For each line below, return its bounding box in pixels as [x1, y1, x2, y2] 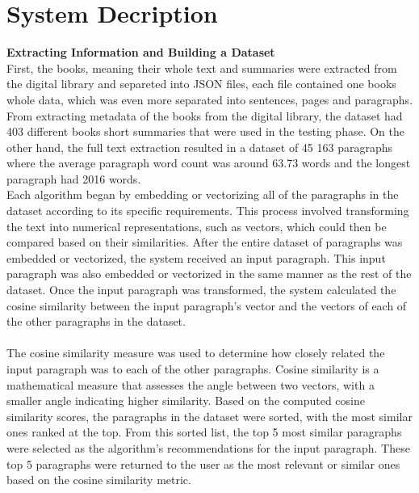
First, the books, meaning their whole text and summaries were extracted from [6, 59, 397, 76]
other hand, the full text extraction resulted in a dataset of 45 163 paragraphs [6, 138, 393, 155]
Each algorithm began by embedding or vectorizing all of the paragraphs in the [6, 186, 399, 203]
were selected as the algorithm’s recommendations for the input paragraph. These [6, 439, 410, 456]
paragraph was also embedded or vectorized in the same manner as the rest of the [6, 265, 412, 282]
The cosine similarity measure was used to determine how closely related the [6, 344, 385, 361]
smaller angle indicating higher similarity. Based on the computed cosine [6, 392, 365, 409]
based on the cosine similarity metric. [6, 471, 191, 488]
